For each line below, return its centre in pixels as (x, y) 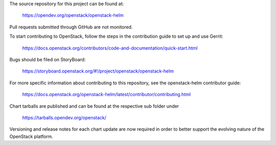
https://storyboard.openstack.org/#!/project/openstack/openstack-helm (98, 71)
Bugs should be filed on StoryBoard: (48, 59)
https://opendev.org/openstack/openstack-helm (73, 15)
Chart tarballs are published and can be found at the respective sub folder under (94, 106)
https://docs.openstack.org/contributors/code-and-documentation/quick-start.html (110, 48)
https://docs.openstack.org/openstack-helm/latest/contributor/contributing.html (107, 94)
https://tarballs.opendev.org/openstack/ (64, 117)
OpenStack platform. (31, 136)
